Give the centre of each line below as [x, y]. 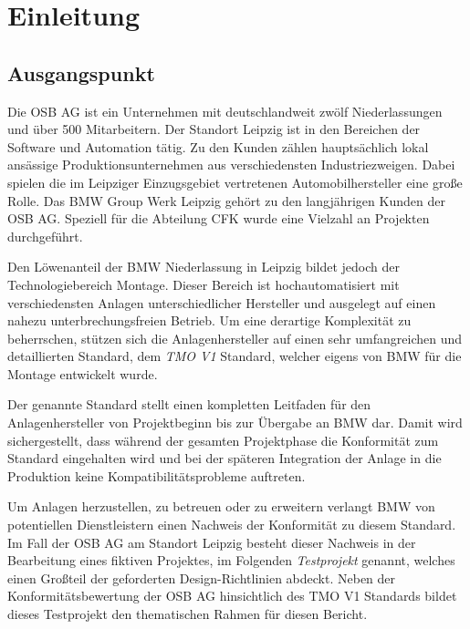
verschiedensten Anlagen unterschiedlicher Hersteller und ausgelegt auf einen [222, 302]
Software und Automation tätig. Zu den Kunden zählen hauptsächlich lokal [218, 146]
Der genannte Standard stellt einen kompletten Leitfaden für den [189, 404]
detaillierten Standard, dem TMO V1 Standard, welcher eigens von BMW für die [235, 356]
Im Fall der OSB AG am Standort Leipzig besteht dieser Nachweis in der [212, 542]
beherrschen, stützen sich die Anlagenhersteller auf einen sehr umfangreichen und [235, 338]
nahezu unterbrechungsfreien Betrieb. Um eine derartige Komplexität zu [209, 320]
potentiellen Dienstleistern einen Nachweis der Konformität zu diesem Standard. [232, 525]
